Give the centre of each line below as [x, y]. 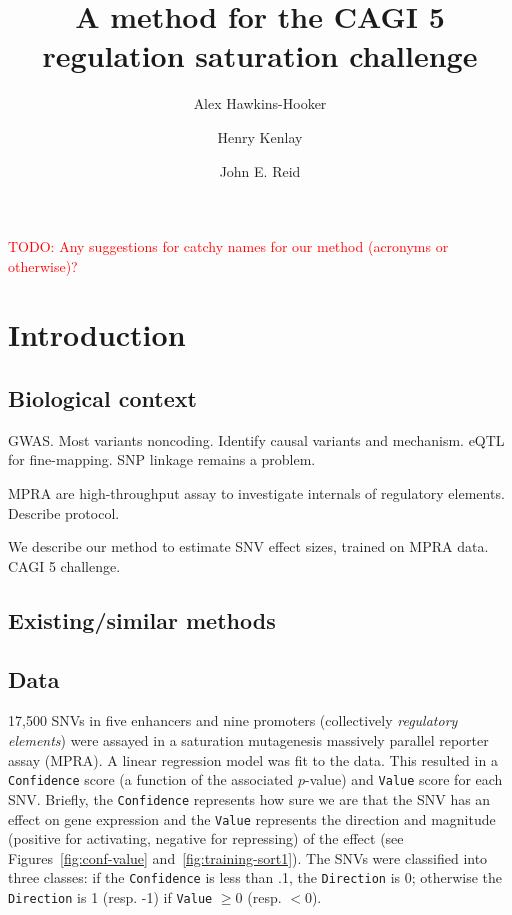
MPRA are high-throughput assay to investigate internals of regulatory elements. [256, 493]
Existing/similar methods [142, 619]
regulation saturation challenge [260, 55]
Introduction [97, 334]
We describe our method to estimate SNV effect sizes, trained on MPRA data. [248, 546]
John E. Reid [260, 170]
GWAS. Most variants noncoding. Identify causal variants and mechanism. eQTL [256, 439]
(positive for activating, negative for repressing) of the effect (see [206, 838]
